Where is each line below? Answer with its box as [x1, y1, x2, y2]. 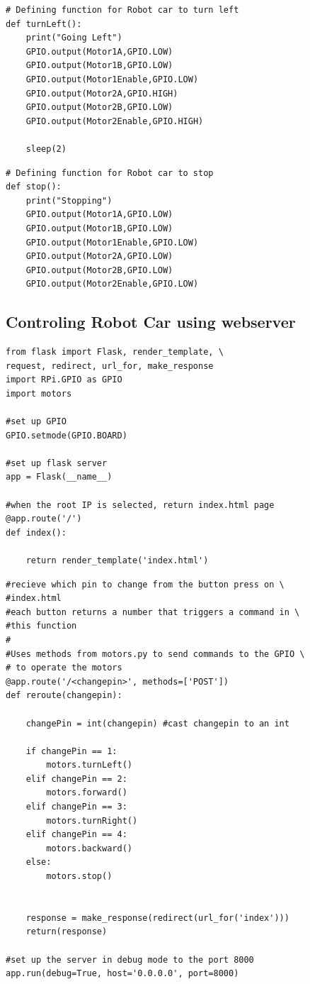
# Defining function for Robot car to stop [6, 167, 214, 178]
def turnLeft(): [6, 18, 82, 29]
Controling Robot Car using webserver [6, 311, 296, 333]
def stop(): [6, 182, 62, 192]
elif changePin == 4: [25, 829, 127, 840]
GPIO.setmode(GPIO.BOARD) [6, 430, 127, 441]
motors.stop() [46, 871, 113, 882]
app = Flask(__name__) [6, 472, 113, 482]
